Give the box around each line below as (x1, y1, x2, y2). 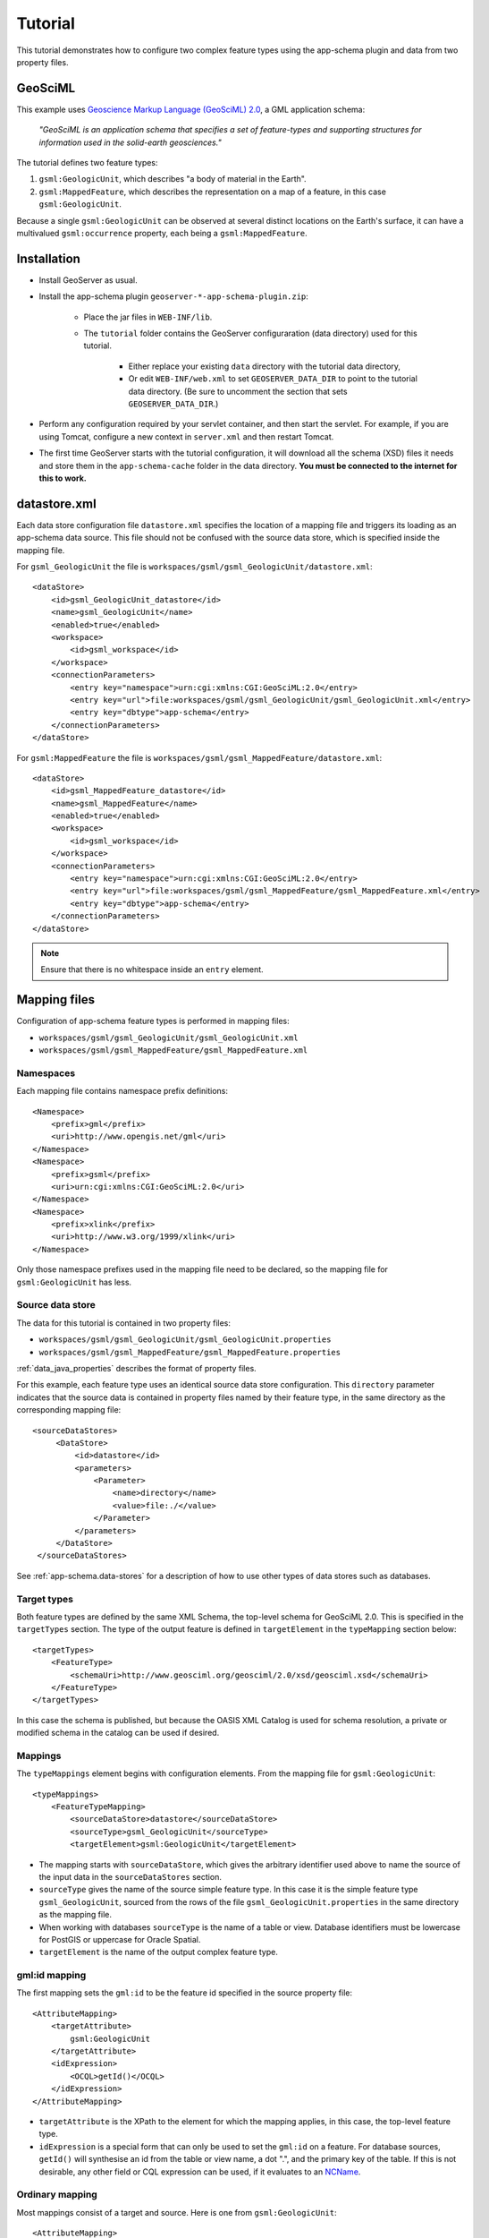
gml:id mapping (16, 1969, 87, 1982)
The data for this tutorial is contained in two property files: (16, 1317, 232, 1328)
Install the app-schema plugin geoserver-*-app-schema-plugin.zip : (38, 291, 308, 302)
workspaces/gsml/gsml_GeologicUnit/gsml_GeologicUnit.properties (38, 1335, 332, 1345)
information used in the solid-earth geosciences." (38, 137, 223, 148)
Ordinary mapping (16, 2189, 97, 2201)
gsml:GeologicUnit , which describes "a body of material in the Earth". (38, 174, 308, 184)
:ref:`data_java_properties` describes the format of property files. (16, 1362, 257, 1373)
